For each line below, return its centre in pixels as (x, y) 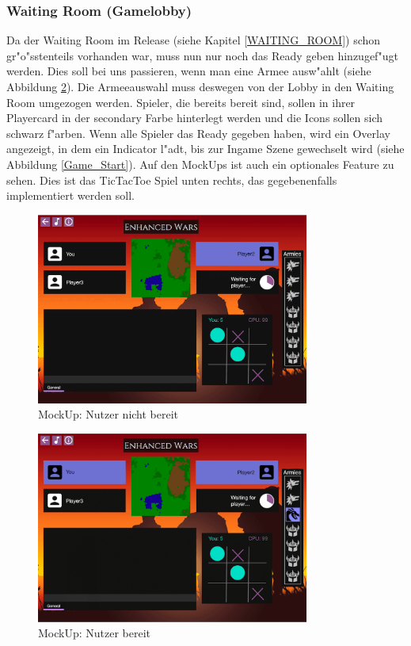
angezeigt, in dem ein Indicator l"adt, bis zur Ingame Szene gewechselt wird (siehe (205, 149)
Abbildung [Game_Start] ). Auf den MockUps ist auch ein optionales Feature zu (200, 164)
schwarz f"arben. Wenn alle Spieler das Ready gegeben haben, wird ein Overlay (198, 133)
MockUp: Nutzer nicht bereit (108, 414)
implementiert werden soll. (70, 195)
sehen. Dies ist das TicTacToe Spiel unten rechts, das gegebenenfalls (172, 180)
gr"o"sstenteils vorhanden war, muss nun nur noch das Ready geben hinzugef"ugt (202, 55)
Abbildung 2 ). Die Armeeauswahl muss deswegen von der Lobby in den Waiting (200, 86)
